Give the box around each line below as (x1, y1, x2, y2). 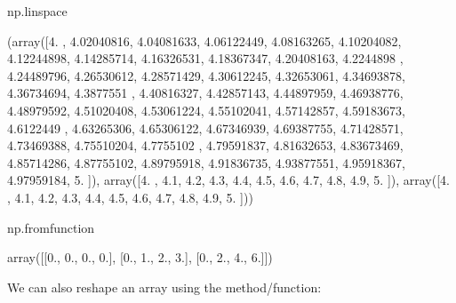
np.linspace (7, 2, 68, 20)
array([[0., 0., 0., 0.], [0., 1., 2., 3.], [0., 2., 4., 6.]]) (7, 248, 273, 267)
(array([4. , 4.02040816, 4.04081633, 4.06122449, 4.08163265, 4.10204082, (7, 31, 402, 50)
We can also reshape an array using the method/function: (7, 277, 322, 296)
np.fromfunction (7, 218, 95, 236)
